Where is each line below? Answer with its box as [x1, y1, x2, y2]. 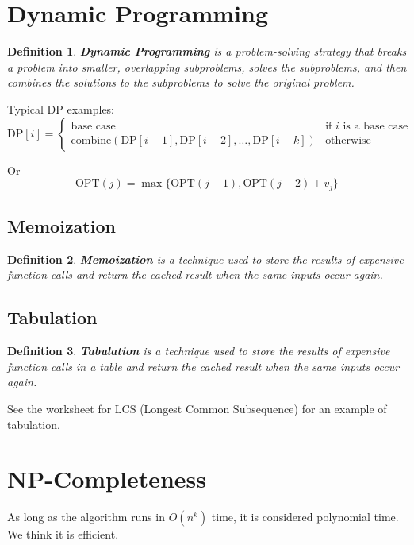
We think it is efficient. [7, 526, 119, 543]
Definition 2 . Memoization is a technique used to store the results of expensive [7, 250, 404, 267]
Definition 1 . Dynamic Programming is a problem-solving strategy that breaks [7, 43, 407, 60]
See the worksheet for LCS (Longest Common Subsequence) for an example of [7, 400, 387, 416]
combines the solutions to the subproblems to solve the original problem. [7, 74, 355, 91]
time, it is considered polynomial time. [211, 508, 399, 525]
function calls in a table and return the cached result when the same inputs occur [7, 358, 400, 374]
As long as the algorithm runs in [7, 508, 166, 525]
